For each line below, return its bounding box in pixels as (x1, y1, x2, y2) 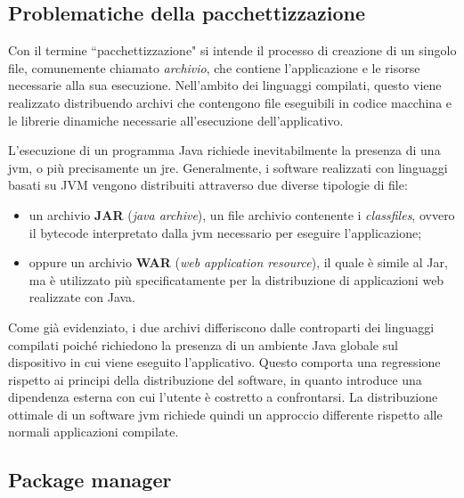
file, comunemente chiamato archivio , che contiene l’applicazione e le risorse (8, 58, 420, 77)
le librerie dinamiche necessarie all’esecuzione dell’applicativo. (8, 110, 344, 129)
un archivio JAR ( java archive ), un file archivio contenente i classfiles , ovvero (28, 205, 455, 224)
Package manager (8, 466, 172, 494)
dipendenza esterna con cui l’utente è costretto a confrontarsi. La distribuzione (8, 388, 438, 406)
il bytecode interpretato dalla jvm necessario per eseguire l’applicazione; (28, 223, 422, 241)
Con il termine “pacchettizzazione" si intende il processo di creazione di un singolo (8, 41, 457, 60)
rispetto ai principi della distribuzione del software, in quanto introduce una (8, 370, 422, 388)
